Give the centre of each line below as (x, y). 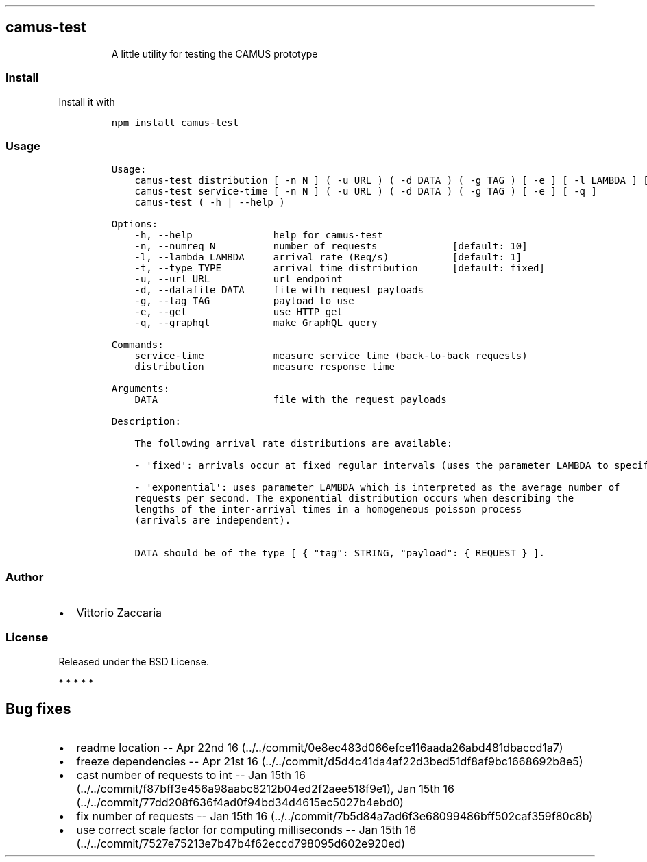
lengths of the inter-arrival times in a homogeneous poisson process (328, 509)
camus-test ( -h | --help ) (210, 202)
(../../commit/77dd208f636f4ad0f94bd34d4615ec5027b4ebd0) (240, 802)
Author (25, 577)
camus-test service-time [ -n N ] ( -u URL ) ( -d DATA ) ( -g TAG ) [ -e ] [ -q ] (366, 192)
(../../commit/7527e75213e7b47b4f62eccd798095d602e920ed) (241, 843)
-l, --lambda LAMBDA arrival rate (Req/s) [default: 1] (328, 257)
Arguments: (141, 389)
